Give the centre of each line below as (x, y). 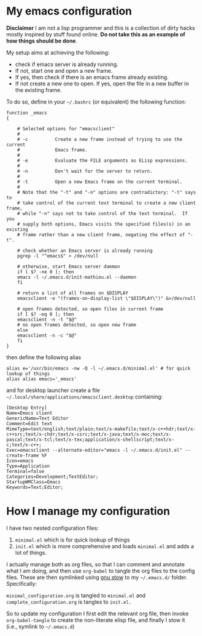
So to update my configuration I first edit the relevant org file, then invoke (97, 614)
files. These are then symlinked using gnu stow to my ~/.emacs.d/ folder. (97, 577)
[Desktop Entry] (27, 408)
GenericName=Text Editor (37, 418)
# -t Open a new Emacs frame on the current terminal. (100, 182)
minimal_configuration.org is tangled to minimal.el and (76, 595)
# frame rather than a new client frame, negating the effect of (101, 234)
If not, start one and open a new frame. (64, 70)
